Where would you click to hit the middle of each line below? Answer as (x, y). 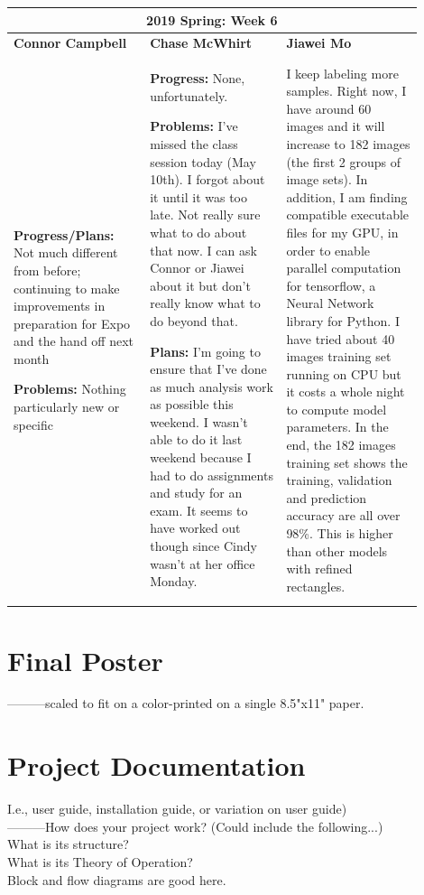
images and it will (336, 126)
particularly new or (67, 407)
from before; (47, 270)
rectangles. (316, 586)
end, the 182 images (341, 445)
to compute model (336, 409)
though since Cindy (203, 546)
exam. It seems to (199, 510)
